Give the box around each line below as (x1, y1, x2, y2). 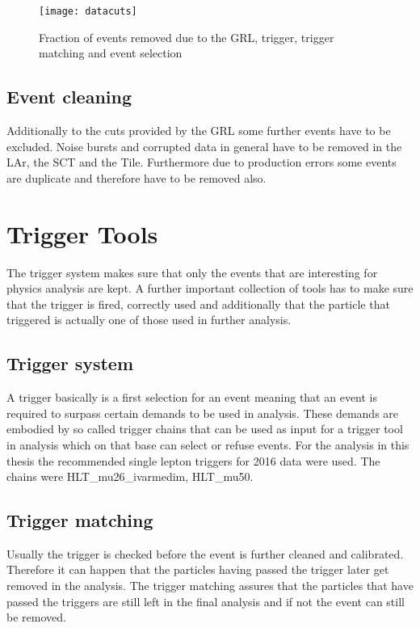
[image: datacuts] (39, 6, 137, 17)
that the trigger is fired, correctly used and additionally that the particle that (6, 295, 390, 312)
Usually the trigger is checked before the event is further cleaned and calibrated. (6, 545, 404, 562)
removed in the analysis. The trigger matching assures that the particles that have (6, 577, 414, 594)
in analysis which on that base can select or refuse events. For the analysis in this (6, 436, 409, 453)
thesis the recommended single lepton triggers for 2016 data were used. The (6, 452, 380, 469)
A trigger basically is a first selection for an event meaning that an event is (6, 389, 378, 406)
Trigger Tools (6, 217, 158, 250)
